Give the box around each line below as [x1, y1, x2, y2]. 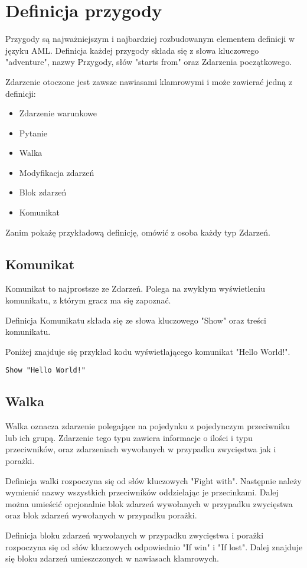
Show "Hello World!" [5, 366, 86, 375]
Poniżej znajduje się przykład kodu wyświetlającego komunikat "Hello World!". [5, 345, 290, 357]
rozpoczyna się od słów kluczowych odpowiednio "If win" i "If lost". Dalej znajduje [5, 540, 303, 553]
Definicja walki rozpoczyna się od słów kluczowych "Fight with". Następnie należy [5, 474, 302, 487]
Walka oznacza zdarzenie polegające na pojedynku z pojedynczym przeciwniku [5, 420, 290, 432]
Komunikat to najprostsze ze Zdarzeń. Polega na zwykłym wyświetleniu [5, 282, 265, 295]
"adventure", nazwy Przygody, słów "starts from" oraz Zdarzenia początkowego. [5, 56, 292, 68]
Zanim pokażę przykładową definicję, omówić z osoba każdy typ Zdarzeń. [5, 226, 270, 238]
